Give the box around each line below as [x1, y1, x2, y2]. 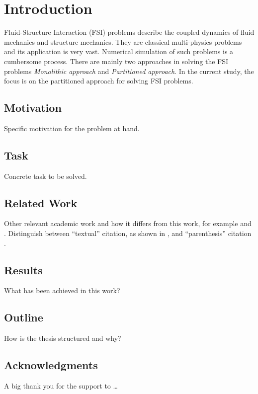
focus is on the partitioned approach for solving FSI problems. [4, 76, 193, 86]
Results [4, 262, 43, 277]
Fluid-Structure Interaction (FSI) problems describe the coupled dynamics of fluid [4, 27, 255, 37]
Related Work [4, 195, 78, 210]
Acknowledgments [4, 357, 98, 373]
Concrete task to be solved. [4, 170, 87, 181]
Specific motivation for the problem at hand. [4, 123, 140, 133]
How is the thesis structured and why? [4, 333, 121, 343]
